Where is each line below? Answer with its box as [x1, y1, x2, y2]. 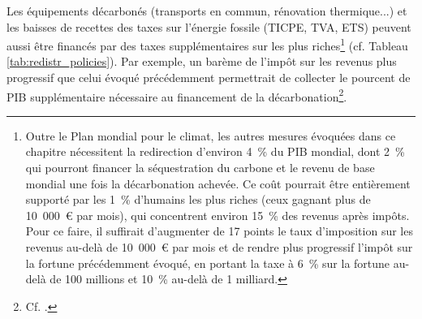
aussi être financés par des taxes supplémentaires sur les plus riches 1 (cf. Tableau [6, 35, 408, 54]
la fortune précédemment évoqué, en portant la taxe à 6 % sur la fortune [25, 254, 390, 271]
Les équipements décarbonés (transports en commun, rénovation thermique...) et [6, 2, 407, 19]
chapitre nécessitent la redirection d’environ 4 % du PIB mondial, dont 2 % [25, 143, 405, 160]
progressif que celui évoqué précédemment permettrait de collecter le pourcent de [6, 69, 411, 86]
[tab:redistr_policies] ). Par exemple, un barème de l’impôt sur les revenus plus [6, 53, 397, 70]
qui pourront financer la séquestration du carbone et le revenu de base [25, 159, 375, 176]
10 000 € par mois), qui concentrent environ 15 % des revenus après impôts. [25, 206, 410, 223]
